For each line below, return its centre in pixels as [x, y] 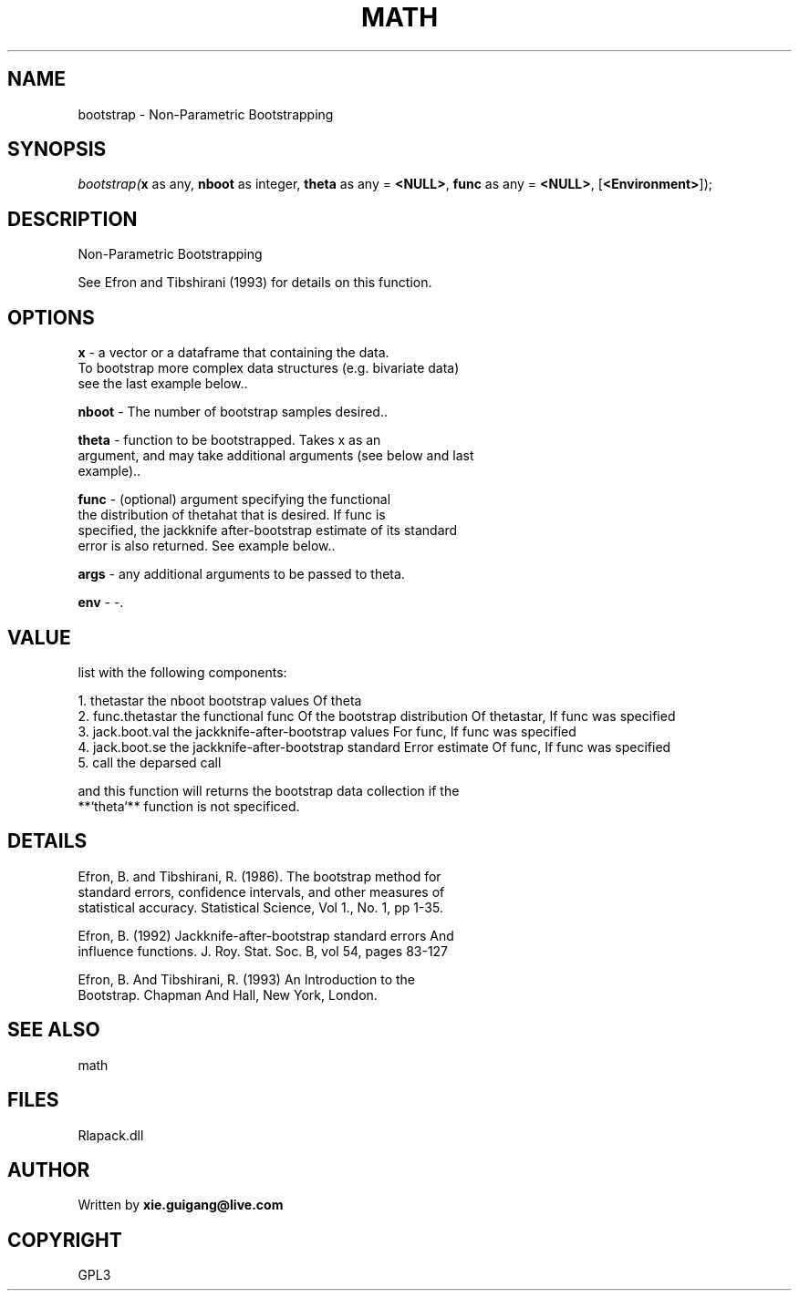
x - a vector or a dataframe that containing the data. [233, 353]
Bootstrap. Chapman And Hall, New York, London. [228, 994]
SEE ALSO [54, 1030]
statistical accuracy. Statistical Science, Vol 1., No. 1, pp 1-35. [260, 907]
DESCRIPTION [73, 219]
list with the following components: [182, 672]
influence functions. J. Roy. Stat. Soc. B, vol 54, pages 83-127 [263, 951]
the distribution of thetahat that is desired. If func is [232, 515]
